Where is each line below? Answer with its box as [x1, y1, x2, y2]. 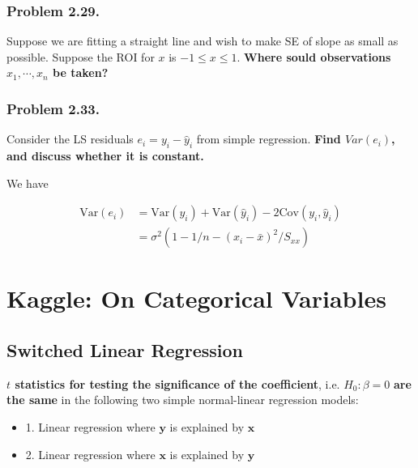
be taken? [53, 64, 109, 81]
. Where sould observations [237, 48, 391, 65]
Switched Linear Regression [6, 338, 243, 363]
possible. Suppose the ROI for [6, 48, 155, 65]
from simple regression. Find [196, 130, 341, 147]
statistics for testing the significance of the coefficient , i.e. [15, 375, 340, 392]
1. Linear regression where [25, 419, 156, 436]
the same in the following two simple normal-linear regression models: [6, 391, 359, 408]
